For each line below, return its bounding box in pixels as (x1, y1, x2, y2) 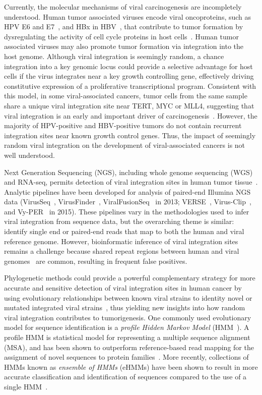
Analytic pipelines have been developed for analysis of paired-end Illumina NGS (4, 186, 251, 197)
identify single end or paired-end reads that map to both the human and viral (4, 226, 244, 237)
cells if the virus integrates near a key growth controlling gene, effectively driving (4, 71, 254, 81)
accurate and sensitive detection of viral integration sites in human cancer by (4, 283, 242, 293)
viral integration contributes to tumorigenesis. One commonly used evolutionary (4, 312, 251, 322)
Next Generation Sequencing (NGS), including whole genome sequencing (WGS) (4, 166, 253, 177)
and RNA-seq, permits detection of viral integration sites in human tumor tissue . (4, 177, 258, 187)
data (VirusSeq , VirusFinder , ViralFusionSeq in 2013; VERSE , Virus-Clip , (4, 196, 251, 207)
